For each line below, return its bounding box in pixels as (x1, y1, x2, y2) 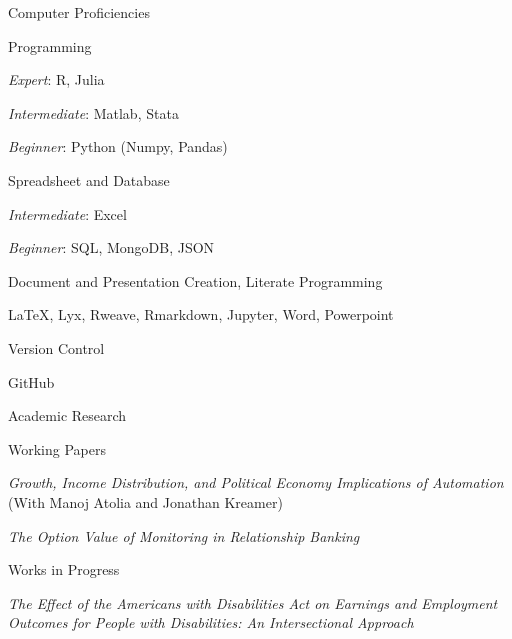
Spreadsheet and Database (8, 169, 170, 190)
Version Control (8, 337, 105, 358)
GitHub (8, 371, 55, 392)
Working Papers (8, 438, 106, 459)
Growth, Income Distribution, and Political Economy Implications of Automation (8, 472, 504, 493)
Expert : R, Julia (8, 69, 105, 90)
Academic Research (8, 405, 127, 426)
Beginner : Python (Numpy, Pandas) (8, 136, 228, 157)
